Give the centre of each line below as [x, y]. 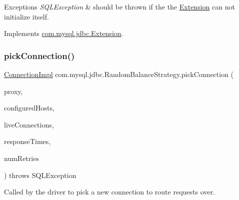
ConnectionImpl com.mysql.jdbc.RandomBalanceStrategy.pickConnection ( [119, 74]
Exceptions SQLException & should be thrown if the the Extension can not [119, 6]
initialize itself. [26, 16]
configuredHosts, [29, 108]
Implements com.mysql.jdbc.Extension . [64, 33]
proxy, [13, 91]
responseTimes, [27, 141]
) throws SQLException [40, 175]
